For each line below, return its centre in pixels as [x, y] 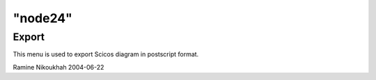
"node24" [42, 18]
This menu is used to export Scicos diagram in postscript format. [106, 54]
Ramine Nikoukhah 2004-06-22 [58, 67]
